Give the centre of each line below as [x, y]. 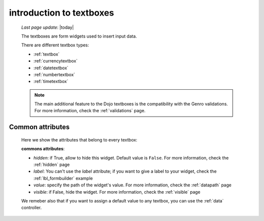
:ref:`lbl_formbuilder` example [63, 178]
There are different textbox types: [55, 45]
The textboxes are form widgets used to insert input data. [79, 36]
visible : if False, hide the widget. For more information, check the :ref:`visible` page [117, 192]
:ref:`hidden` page [52, 165]
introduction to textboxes [62, 13]
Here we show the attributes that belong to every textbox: [79, 140]
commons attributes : [43, 149]
